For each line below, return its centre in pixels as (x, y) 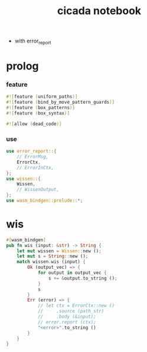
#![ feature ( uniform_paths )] (42, 97)
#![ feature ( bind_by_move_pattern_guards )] (61, 102)
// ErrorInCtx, (35, 167)
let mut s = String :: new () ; (53, 256)
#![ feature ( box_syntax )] (38, 113)
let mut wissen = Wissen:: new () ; (59, 251)
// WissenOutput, (38, 190)
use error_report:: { (32, 152)
